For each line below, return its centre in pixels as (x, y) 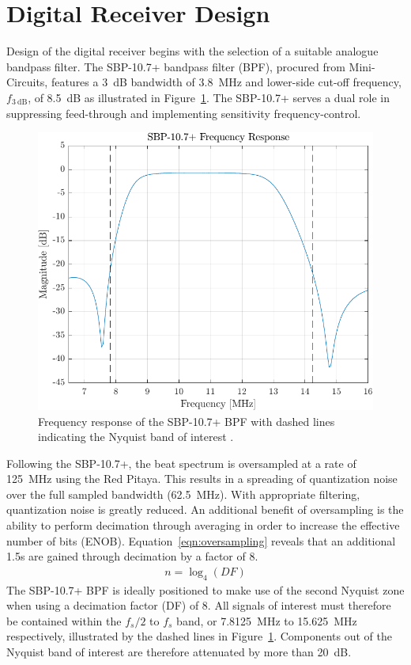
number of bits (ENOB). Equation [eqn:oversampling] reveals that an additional (201, 540)
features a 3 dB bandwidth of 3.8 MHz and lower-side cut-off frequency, (226, 82)
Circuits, (27, 82)
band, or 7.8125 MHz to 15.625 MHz (267, 620)
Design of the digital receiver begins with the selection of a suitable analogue (192, 51)
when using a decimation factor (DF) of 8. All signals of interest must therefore (199, 605)
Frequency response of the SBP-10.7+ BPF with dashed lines (187, 421)
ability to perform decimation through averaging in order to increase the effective (203, 525)
